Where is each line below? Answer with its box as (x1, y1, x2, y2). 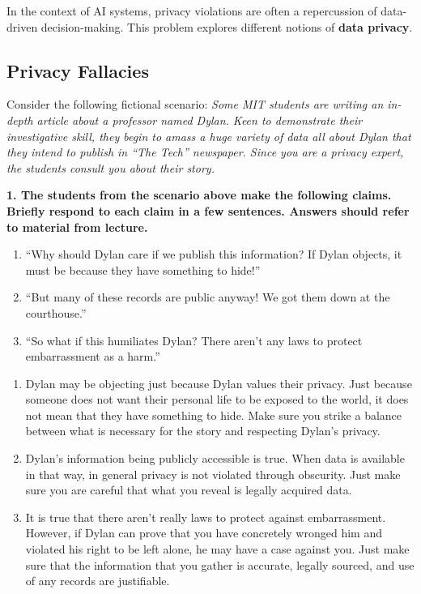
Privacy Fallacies (6, 58, 149, 83)
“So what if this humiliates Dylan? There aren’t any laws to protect (25, 331, 363, 348)
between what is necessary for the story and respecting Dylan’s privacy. (25, 422, 381, 439)
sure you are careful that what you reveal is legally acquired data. (25, 481, 352, 498)
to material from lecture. (6, 218, 148, 235)
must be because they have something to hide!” (25, 261, 261, 278)
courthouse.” (25, 304, 87, 321)
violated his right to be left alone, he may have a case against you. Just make (25, 541, 410, 558)
